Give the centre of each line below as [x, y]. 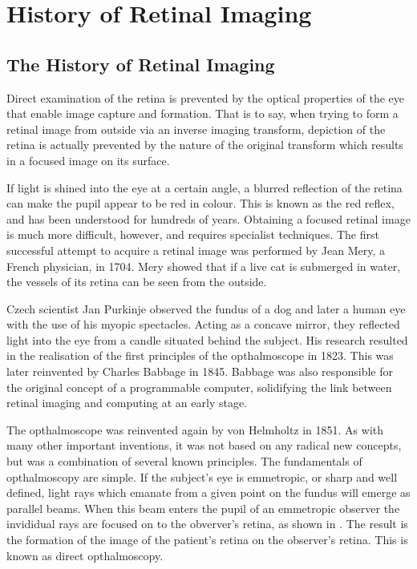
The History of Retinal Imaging [141, 64]
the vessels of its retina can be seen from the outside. [137, 282]
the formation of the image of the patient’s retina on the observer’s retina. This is [207, 540]
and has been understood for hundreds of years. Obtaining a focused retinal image [208, 218]
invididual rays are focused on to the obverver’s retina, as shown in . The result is [207, 524]
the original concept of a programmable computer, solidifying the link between [199, 387]
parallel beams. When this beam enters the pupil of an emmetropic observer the [203, 508]
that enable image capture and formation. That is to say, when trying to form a [202, 113]
